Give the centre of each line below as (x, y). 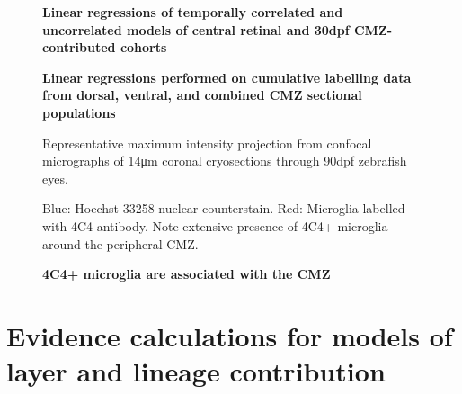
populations (79, 112)
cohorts (143, 47)
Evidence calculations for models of (230, 335)
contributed (79, 47)
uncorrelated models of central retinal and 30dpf (196, 29)
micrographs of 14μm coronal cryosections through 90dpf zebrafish (225, 161)
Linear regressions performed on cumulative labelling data (227, 77)
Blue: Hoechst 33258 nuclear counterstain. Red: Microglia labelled (224, 208)
